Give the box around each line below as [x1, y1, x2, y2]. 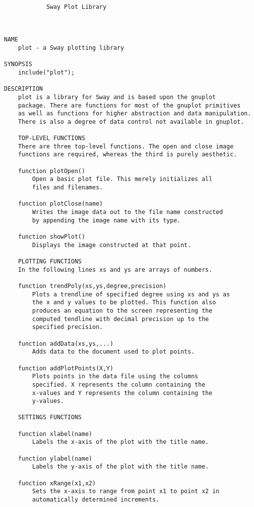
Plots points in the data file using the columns [32, 373, 198, 380]
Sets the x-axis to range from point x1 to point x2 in [32, 488, 219, 495]
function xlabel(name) [18, 430, 92, 437]
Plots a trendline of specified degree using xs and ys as [32, 290, 230, 298]
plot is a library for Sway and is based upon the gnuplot [18, 93, 216, 101]
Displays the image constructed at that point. [32, 241, 191, 249]
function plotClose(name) [18, 200, 103, 208]
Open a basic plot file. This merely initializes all [32, 176, 213, 183]
